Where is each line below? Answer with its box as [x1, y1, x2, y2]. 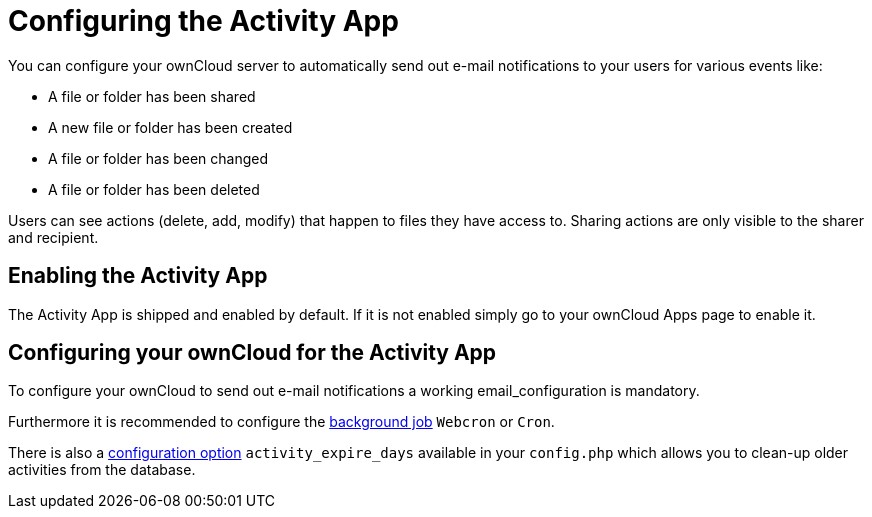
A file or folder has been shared [48, 87, 256, 105]
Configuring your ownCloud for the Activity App [8, 340, 497, 366]
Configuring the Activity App [8, 4, 399, 38]
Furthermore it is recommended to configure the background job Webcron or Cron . [8, 413, 555, 431]
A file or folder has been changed [48, 149, 269, 167]
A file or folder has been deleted [48, 180, 260, 198]
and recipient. [8, 228, 99, 246]
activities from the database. [8, 461, 196, 479]
